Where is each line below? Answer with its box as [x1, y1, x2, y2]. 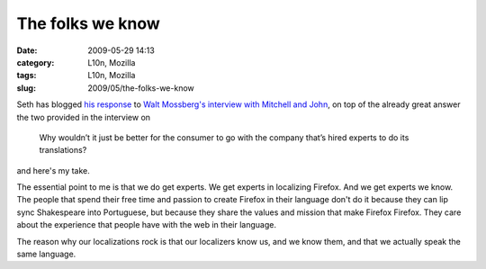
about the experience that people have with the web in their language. [16, 220, 276, 230]
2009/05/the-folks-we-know [87, 82, 194, 94]
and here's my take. [16, 165, 90, 175]
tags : [16, 70, 37, 81]
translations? [39, 145, 87, 156]
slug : [16, 82, 36, 94]
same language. [16, 248, 76, 260]
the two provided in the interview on [16, 112, 151, 122]
